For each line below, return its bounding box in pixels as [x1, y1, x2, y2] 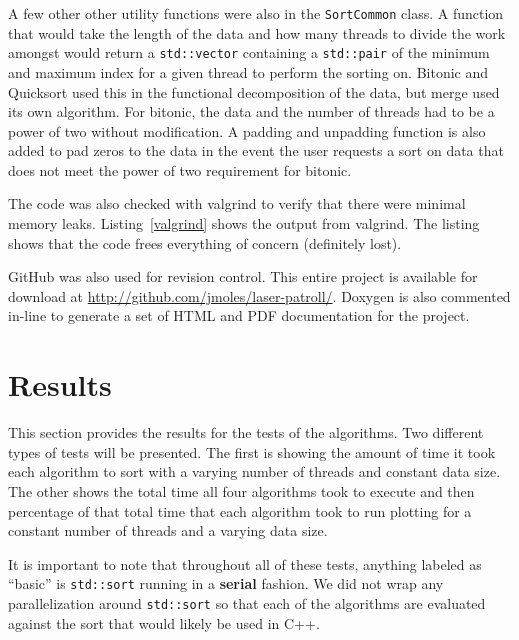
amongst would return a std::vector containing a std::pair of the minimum [8, 42, 490, 63]
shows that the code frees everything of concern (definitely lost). [8, 232, 402, 253]
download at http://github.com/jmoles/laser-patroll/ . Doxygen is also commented [8, 285, 511, 306]
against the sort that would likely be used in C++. [8, 612, 320, 633]
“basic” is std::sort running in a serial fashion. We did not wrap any [8, 573, 444, 594]
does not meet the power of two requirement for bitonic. [8, 159, 352, 180]
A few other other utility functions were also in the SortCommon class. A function [8, 3, 504, 23]
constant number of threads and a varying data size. [8, 520, 328, 541]
